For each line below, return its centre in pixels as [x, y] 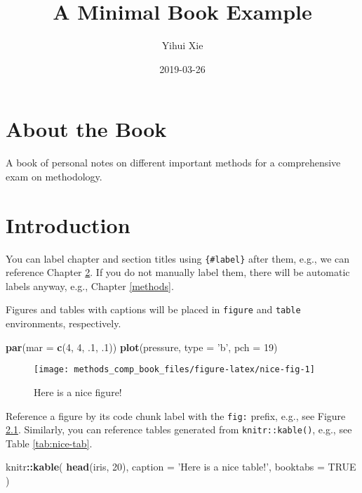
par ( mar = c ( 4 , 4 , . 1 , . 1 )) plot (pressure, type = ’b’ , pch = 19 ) [142, 347]
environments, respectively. [63, 323]
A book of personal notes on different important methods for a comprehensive [173, 163]
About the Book [86, 129]
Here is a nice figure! [78, 392]
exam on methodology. [54, 176]
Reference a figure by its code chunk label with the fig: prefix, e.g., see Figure [176, 415]
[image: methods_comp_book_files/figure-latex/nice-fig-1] [174, 370]
